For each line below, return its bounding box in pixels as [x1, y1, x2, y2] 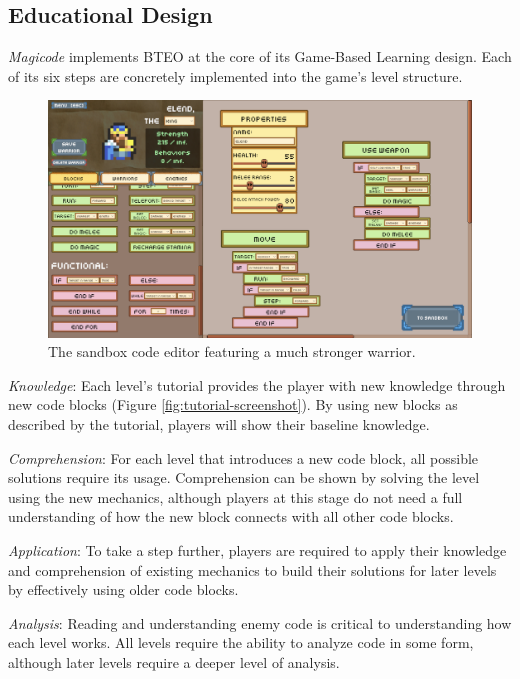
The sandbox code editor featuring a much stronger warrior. [48, 341, 416, 362]
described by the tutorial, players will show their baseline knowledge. [8, 414, 430, 435]
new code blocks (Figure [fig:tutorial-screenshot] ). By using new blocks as [8, 394, 458, 415]
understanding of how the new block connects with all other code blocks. [8, 506, 454, 527]
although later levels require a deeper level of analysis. [8, 651, 340, 672]
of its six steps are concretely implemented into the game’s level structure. [8, 65, 463, 86]
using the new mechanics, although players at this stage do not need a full [8, 486, 463, 507]
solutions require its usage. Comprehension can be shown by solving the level [8, 467, 480, 488]
